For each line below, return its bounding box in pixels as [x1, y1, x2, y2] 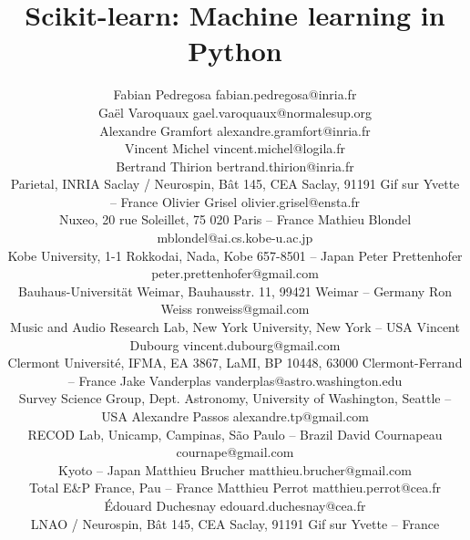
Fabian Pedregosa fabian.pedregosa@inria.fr [113, 85, 357, 104]
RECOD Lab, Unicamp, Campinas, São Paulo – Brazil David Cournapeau [27, 424, 443, 443]
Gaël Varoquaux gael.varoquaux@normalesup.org [97, 102, 373, 121]
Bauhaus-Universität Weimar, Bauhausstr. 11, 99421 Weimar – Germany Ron [17, 281, 453, 300]
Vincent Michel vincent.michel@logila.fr [125, 139, 345, 158]
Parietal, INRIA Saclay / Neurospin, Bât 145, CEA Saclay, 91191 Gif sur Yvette [10, 174, 460, 193]
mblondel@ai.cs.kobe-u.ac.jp [157, 228, 313, 247]
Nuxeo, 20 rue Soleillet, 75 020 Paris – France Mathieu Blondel [58, 210, 412, 229]
